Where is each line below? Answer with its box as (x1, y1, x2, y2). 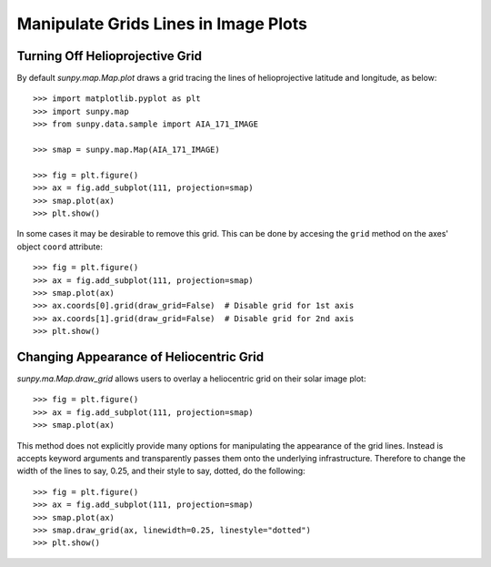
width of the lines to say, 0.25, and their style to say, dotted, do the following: (16, 465, 306, 477)
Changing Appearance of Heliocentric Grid (16, 349, 264, 364)
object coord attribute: (16, 241, 104, 252)
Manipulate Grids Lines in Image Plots (16, 14, 308, 34)
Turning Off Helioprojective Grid (16, 48, 202, 64)
